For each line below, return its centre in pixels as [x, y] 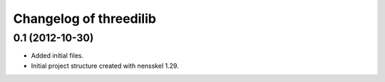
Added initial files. [57, 56]
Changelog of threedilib [85, 19]
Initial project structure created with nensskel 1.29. [105, 66]
